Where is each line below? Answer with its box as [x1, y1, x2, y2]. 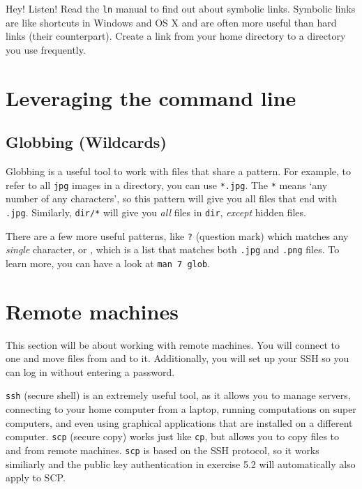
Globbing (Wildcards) [6, 131, 167, 153]
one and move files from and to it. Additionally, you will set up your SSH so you [6, 351, 349, 366]
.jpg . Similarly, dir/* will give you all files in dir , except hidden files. [6, 204, 306, 219]
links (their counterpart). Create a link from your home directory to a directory [6, 29, 346, 43]
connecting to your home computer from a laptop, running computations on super [6, 402, 356, 416]
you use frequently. [6, 42, 86, 57]
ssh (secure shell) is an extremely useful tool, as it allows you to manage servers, [6, 388, 351, 403]
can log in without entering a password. [6, 364, 175, 379]
